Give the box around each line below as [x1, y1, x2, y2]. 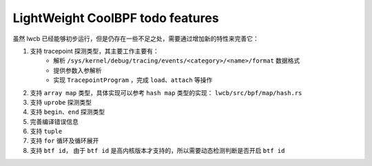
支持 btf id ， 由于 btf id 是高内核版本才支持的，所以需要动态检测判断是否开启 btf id [30, 146, 285, 154]
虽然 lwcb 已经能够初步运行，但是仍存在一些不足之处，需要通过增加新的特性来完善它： [12, 34, 260, 43]
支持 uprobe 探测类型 [30, 98, 92, 106]
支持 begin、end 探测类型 [30, 107, 105, 116]
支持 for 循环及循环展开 [30, 136, 99, 145]
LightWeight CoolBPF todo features [12, 10, 220, 25]
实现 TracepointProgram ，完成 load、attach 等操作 [53, 76, 213, 84]
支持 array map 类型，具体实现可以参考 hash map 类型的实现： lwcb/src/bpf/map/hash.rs [30, 88, 302, 96]
